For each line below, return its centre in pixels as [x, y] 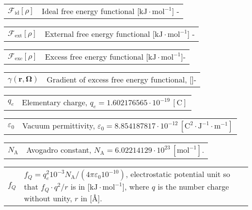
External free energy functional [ [100, 34]
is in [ [80, 187]
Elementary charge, [55, 102]
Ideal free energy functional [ [91, 11]
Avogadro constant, [59, 150]
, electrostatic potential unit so [178, 174]
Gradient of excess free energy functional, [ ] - [122, 79]
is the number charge [193, 187]
